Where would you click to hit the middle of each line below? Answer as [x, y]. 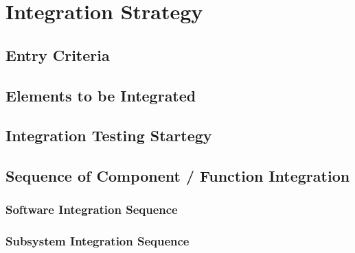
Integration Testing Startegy [109, 135]
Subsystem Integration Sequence [98, 241]
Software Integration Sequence [92, 209]
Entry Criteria [58, 55]
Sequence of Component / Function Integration [178, 176]
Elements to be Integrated [101, 95]
